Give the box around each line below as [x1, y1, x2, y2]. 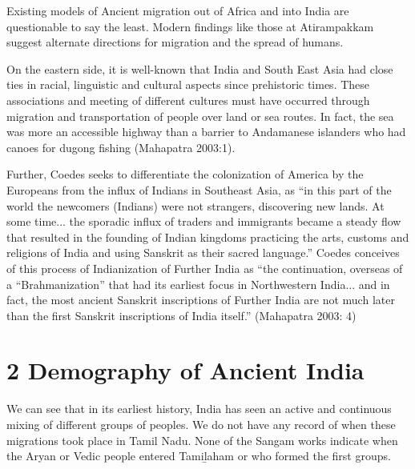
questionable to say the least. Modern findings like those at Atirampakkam [6, 18, 374, 34]
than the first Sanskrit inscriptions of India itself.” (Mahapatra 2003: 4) [6, 307, 357, 323]
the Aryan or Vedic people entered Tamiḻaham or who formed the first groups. [6, 447, 391, 464]
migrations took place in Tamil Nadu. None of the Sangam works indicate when [6, 431, 398, 448]
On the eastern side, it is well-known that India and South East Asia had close [6, 60, 393, 77]
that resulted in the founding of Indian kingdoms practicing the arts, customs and [6, 228, 409, 245]
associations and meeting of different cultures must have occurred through [6, 91, 370, 108]
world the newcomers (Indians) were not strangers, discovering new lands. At [6, 197, 385, 214]
